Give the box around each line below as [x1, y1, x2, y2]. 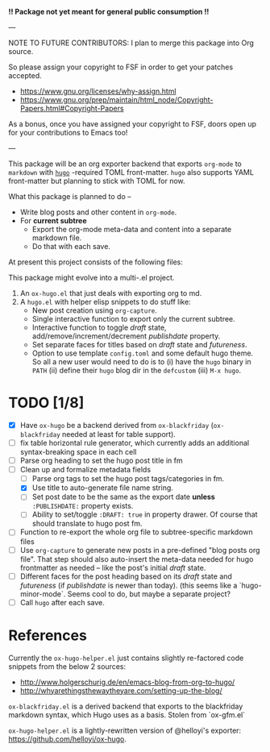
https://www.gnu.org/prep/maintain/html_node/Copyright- [19, 95, 214, 104]
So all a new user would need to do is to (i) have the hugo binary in [31, 357, 251, 366]
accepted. [8, 71, 42, 80]
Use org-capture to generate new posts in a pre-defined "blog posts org [19, 545, 260, 555]
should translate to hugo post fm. [31, 519, 143, 529]
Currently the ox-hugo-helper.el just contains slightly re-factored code [8, 653, 244, 663]
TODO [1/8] [8, 394, 85, 412]
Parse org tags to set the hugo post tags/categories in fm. [31, 474, 225, 484]
